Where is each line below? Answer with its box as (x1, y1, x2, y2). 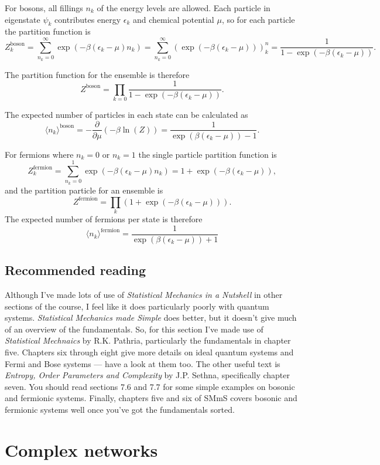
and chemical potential (132, 13, 214, 25)
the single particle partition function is (138, 148, 277, 160)
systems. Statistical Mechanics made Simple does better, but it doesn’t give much (5, 311, 297, 324)
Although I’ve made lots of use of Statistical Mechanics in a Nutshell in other (5, 288, 283, 300)
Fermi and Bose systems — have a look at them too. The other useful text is (5, 357, 280, 369)
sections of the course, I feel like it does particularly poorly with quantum (5, 300, 269, 312)
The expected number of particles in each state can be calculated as (5, 108, 248, 120)
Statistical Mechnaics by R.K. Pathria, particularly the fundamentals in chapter (5, 334, 291, 347)
